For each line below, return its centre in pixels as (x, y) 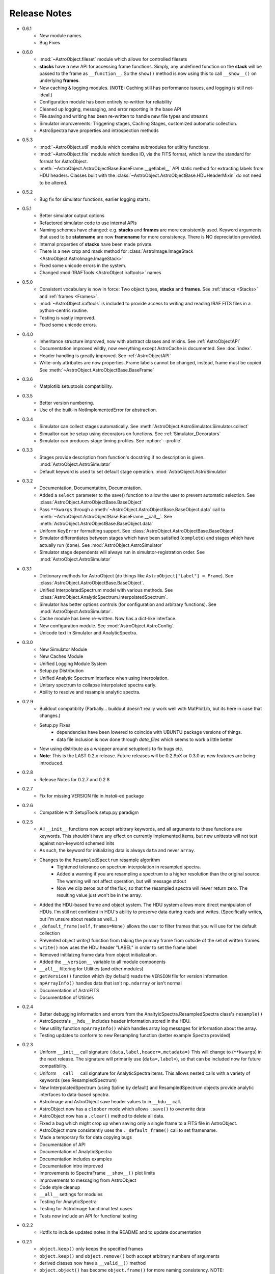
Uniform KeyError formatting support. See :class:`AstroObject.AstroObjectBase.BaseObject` (137, 530)
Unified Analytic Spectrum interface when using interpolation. (104, 678)
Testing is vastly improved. (67, 317)
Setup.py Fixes (55, 725)
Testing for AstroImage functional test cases (86, 1209)
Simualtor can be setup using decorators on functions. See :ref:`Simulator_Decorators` (130, 434)
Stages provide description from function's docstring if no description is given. (122, 457)
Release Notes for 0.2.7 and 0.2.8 (75, 779)
